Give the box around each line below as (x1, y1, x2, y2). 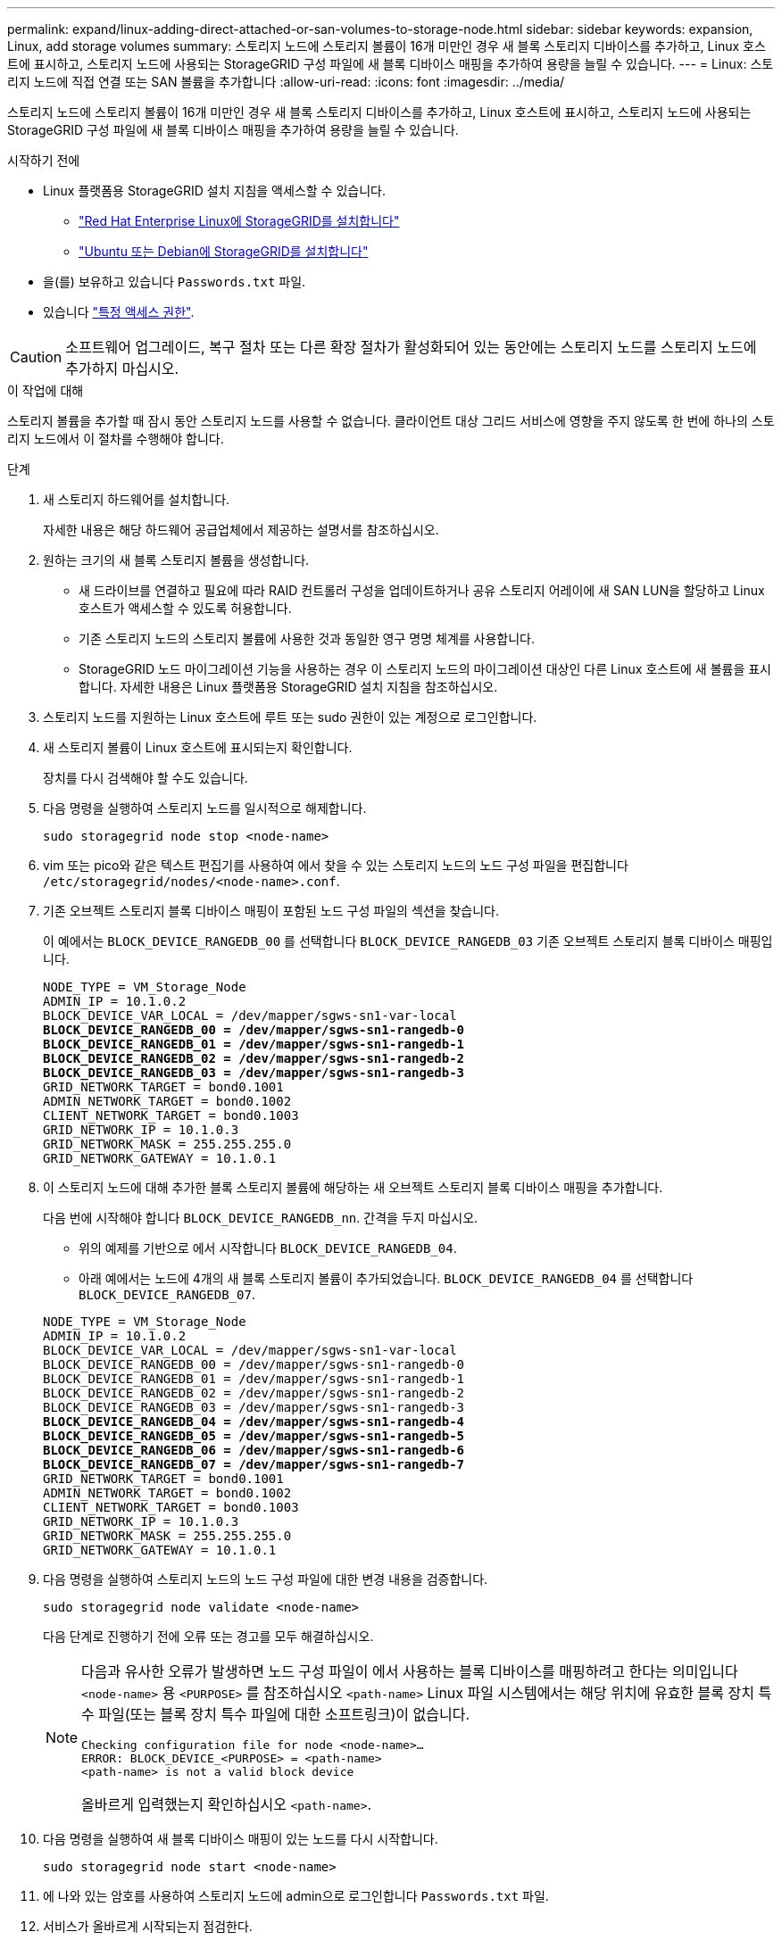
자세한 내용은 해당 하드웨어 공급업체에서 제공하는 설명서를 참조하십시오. (43, 522, 439, 537)
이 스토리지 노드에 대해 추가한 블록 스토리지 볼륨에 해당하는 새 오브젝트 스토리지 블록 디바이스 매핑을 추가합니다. (43, 1180, 663, 1195)
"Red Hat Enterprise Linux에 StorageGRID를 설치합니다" (79, 213, 400, 228)
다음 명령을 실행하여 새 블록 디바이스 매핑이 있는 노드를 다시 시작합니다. (43, 1831, 438, 1846)
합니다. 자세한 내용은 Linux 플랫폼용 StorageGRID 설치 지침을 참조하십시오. (79, 679, 498, 694)
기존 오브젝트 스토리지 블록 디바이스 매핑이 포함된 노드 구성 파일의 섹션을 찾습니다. (43, 903, 500, 918)
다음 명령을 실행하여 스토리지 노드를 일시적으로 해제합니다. (43, 800, 367, 816)
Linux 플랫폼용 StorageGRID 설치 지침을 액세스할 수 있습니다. (43, 183, 386, 198)
